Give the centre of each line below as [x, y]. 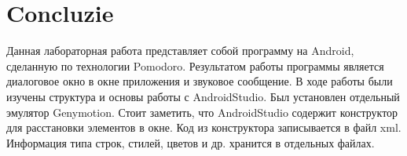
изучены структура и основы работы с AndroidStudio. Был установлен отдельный [203, 96]
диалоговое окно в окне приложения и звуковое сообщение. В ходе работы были [200, 81]
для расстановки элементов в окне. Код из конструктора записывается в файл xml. [204, 127]
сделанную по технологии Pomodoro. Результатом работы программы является [195, 65]
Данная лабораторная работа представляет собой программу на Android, [180, 51]
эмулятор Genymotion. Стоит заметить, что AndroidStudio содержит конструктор [202, 112]
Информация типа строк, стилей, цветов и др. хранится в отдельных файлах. [191, 142]
